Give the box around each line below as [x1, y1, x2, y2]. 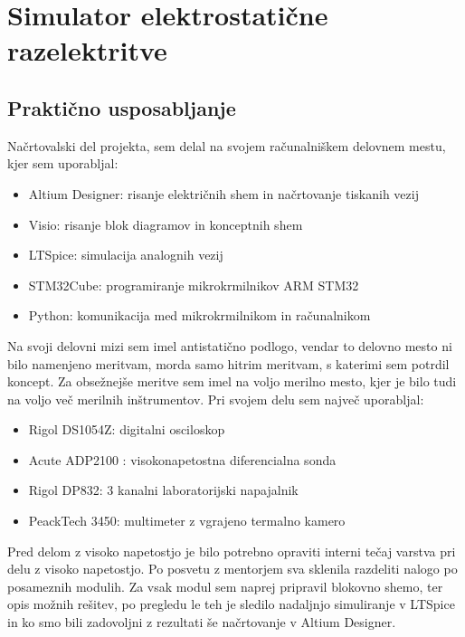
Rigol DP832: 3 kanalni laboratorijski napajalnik [28, 480, 299, 499]
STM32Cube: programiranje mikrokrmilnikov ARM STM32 [28, 275, 359, 294]
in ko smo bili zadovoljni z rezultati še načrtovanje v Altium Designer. [7, 613, 396, 632]
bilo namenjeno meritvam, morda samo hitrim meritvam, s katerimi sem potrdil [7, 354, 450, 373]
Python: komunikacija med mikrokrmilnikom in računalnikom [28, 306, 371, 325]
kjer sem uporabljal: [7, 154, 119, 173]
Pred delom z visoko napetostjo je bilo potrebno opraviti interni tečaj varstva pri [7, 541, 456, 560]
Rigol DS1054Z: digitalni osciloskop [28, 420, 225, 439]
